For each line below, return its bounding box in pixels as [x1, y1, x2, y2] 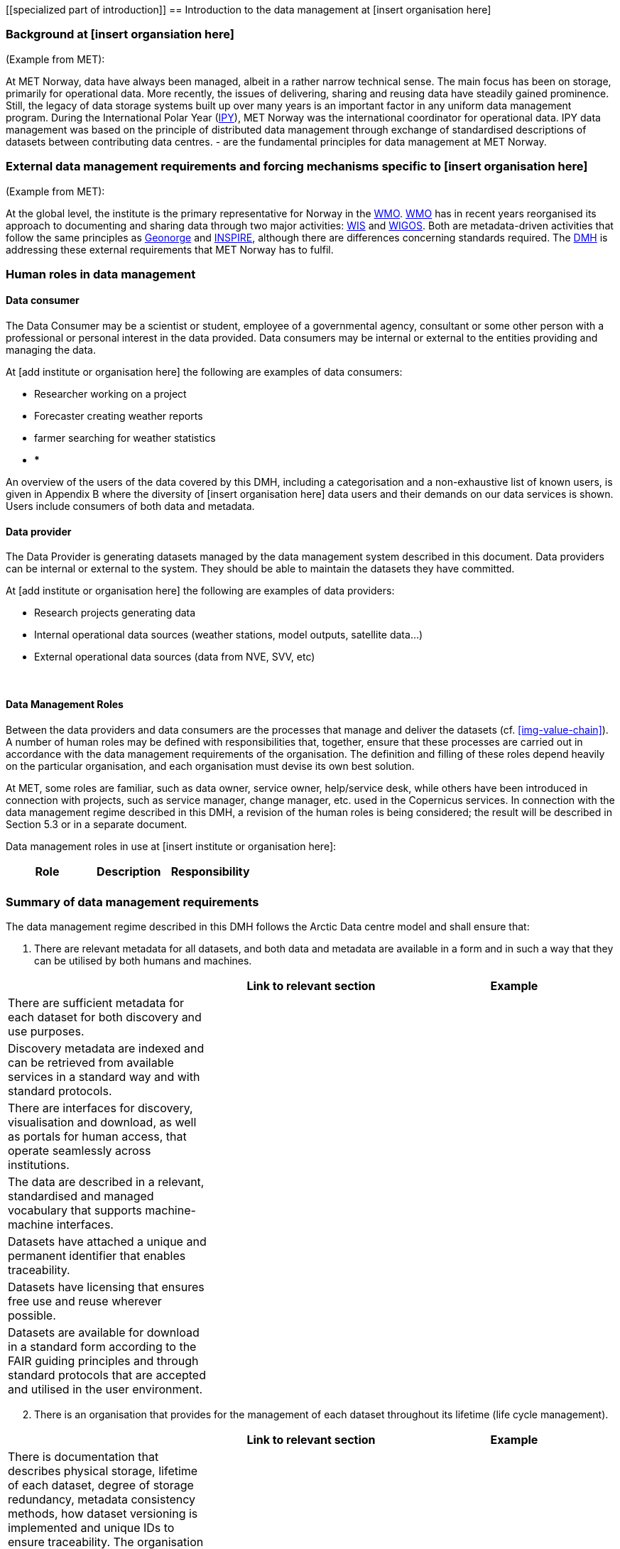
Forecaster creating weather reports [34, 410, 203, 423]
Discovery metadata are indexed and [8, 1041, 205, 1056]
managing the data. [6, 344, 96, 357]
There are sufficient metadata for [8, 996, 185, 1011]
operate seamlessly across [8, 1143, 151, 1158]
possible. [8, 1308, 56, 1323]
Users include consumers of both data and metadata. [6, 500, 255, 513]
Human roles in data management [6, 266, 196, 281]
